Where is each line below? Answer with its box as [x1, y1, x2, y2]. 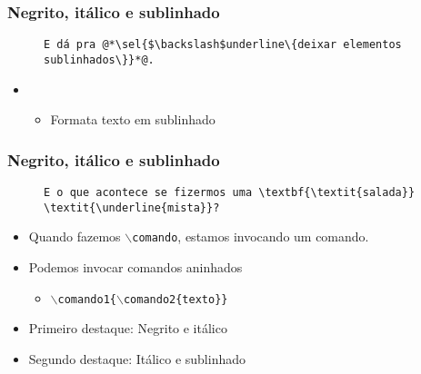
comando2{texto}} [123, 292, 228, 306]
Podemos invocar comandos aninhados [28, 257, 243, 276]
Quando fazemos [28, 227, 121, 246]
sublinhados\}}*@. [44, 53, 155, 66]
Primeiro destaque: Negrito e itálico [28, 319, 227, 338]
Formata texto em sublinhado [50, 110, 216, 129]
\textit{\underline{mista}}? [44, 201, 220, 214]
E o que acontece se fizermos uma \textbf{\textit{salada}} [44, 185, 416, 199]
